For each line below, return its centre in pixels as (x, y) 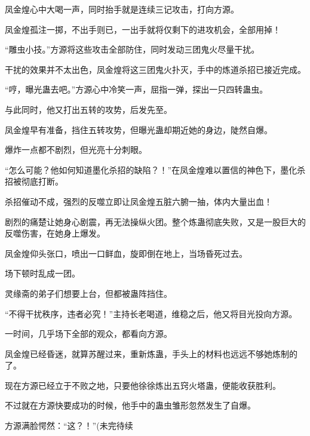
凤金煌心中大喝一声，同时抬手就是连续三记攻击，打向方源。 (122, 9)
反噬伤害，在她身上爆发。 (55, 233)
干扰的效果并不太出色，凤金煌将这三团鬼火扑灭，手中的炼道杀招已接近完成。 (155, 69)
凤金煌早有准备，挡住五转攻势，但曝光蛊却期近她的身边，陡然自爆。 (139, 129)
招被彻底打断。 (34, 181)
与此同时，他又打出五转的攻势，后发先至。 (88, 109)
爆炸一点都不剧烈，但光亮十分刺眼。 (76, 150)
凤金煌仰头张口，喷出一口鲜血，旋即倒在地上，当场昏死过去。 (126, 253)
